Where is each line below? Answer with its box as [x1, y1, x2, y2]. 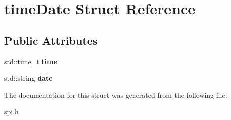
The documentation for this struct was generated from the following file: [4, 89, 227, 100]
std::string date [4, 73, 53, 83]
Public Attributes [4, 32, 98, 48]
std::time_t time [4, 56, 57, 66]
